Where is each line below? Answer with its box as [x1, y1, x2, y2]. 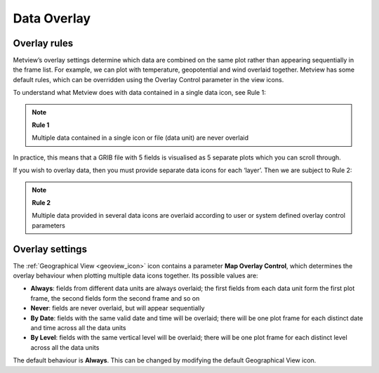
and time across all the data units [30, 324, 126, 332]
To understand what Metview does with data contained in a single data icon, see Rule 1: [13, 89, 266, 97]
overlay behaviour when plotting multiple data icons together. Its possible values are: [13, 271, 259, 280]
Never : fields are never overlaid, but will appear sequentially [30, 304, 205, 313]
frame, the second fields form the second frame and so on [30, 294, 200, 302]
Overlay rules [13, 37, 74, 49]
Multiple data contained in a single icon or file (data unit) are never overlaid [32, 133, 249, 142]
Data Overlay [13, 11, 91, 26]
